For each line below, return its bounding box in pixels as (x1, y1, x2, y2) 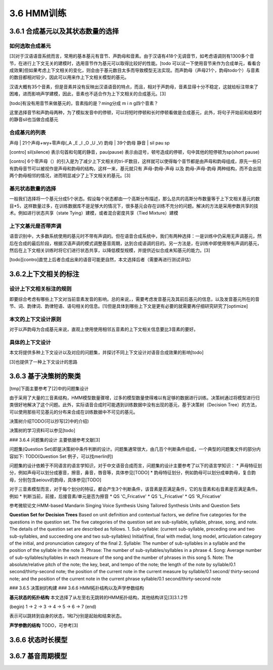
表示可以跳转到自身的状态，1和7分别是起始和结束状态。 (9, 613, 125, 619)
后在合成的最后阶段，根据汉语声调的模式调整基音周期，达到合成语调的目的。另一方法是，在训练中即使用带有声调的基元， (9, 240, 262, 246)
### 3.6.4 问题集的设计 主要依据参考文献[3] (9, 437, 101, 443)
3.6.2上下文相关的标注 (9, 270, 79, 278)
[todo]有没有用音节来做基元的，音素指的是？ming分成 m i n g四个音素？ (9, 100, 159, 106)
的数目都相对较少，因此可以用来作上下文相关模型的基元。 (9, 74, 129, 81)
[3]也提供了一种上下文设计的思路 (9, 359, 78, 365)
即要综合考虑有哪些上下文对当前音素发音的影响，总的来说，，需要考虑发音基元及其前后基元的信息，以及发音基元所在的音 (9, 296, 260, 302)
